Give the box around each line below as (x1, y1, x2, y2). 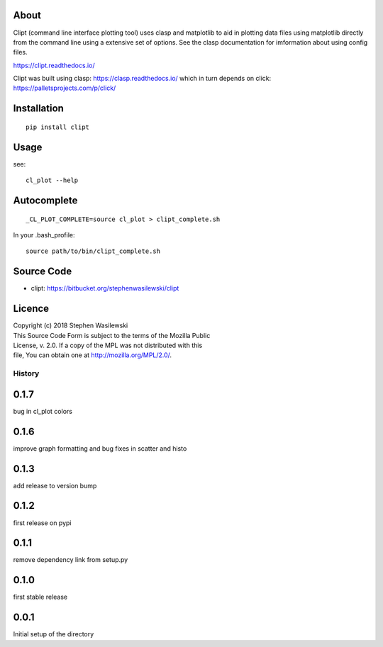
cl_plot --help (26, 176, 79, 184)
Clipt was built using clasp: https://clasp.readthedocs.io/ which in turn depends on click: (13, 74, 272, 83)
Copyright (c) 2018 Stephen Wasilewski (13, 321, 128, 330)
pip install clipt (26, 123, 90, 131)
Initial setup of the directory (13, 630, 94, 638)
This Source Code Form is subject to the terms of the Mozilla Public (13, 331, 211, 339)
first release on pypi (13, 518, 72, 527)
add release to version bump (13, 481, 97, 490)
